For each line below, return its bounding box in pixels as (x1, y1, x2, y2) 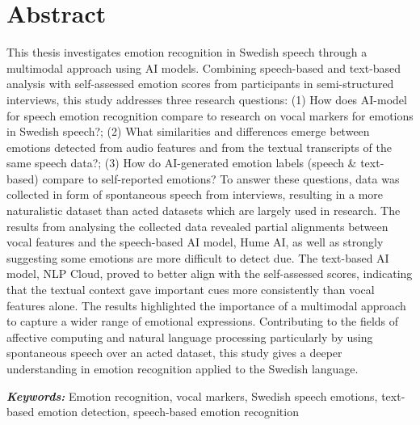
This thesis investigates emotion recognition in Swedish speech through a (6, 44, 367, 61)
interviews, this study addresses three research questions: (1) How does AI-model (6, 90, 407, 107)
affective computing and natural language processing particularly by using (6, 328, 373, 345)
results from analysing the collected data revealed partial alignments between (6, 217, 388, 234)
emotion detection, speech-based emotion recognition (37, 403, 299, 420)
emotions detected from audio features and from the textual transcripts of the (6, 138, 392, 155)
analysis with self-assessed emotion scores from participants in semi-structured (6, 75, 394, 92)
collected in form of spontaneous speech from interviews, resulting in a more (6, 186, 384, 203)
